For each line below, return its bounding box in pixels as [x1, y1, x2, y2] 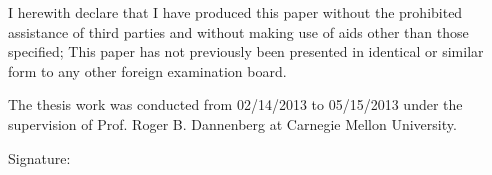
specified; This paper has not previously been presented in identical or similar [8, 41, 484, 62]
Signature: [8, 147, 71, 168]
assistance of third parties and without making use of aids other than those [8, 21, 469, 42]
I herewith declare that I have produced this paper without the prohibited [8, 2, 463, 22]
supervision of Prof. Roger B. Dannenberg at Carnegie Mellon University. [8, 113, 457, 134]
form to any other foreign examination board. [8, 60, 287, 81]
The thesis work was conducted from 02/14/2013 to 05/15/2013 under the [8, 94, 463, 115]
